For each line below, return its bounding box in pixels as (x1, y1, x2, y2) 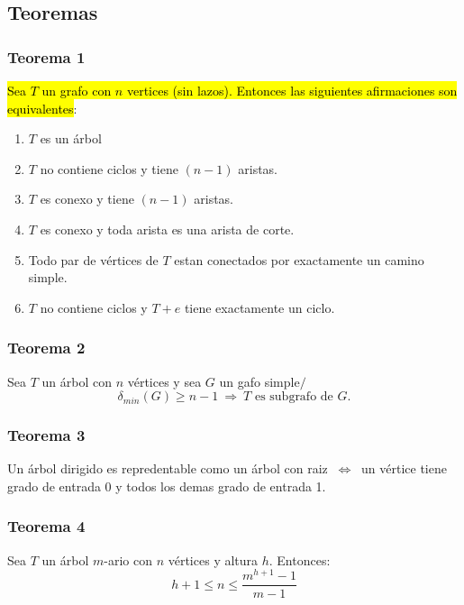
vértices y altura (168, 550, 259, 569)
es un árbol (40, 129, 102, 148)
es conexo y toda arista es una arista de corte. (40, 219, 295, 238)
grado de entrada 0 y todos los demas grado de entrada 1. (7, 476, 326, 495)
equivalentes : (7, 98, 77, 117)
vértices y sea (127, 371, 202, 390)
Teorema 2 (7, 336, 86, 359)
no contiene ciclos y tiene (40, 159, 178, 178)
